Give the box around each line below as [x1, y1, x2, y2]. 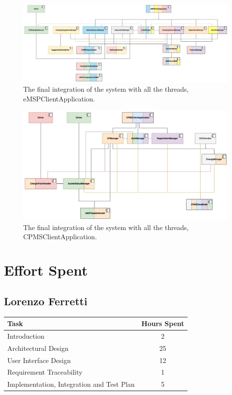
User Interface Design [7, 355, 71, 365]
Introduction [7, 330, 44, 341]
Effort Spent [4, 260, 88, 280]
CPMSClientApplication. [23, 231, 97, 242]
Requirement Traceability [7, 367, 83, 377]
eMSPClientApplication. [23, 94, 95, 104]
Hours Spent [141, 318, 185, 329]
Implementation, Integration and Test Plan [7, 379, 135, 389]
